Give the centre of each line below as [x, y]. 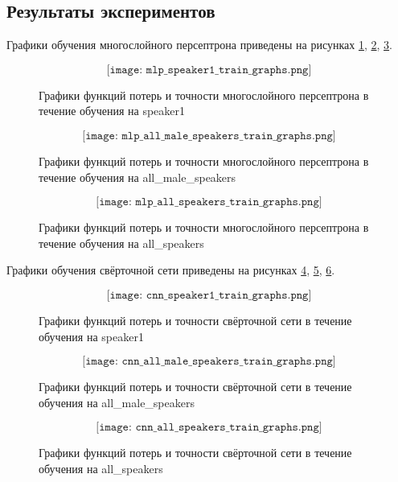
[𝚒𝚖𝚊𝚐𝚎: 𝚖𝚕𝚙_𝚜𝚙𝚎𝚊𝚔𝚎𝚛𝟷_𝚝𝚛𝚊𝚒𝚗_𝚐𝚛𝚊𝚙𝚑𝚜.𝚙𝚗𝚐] [209, 70]
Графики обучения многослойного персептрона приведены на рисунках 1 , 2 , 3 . [199, 45]
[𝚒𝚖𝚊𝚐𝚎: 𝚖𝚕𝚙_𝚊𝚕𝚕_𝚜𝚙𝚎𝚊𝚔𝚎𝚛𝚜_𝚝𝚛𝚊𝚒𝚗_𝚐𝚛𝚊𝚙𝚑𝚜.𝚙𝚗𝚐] [209, 202]
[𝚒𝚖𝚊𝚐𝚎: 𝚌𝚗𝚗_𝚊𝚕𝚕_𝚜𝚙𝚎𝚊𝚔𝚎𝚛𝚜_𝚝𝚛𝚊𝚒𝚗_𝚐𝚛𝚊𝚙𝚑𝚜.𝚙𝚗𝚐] [209, 428]
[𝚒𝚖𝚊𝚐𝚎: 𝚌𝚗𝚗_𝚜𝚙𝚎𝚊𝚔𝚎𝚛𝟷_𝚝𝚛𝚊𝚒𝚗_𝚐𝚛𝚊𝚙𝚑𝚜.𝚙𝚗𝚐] [209, 295]
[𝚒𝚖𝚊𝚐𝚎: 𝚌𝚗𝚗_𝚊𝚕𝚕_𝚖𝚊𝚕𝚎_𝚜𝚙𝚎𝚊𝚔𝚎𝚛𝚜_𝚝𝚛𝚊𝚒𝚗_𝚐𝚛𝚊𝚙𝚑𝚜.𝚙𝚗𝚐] [209, 362]
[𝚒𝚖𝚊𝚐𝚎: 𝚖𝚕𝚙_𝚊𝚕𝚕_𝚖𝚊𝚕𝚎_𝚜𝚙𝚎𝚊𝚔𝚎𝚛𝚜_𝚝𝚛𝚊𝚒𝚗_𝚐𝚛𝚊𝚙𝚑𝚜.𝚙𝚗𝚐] [209, 136]
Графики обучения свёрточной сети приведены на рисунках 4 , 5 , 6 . [171, 270]
